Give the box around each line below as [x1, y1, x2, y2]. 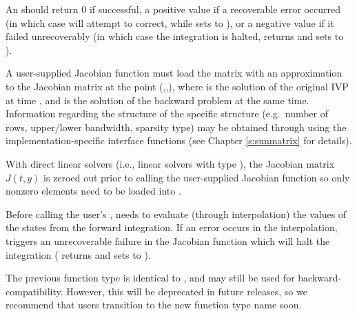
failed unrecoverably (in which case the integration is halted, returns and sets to [6, 29, 344, 43]
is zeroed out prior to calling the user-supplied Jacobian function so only [43, 170, 350, 184]
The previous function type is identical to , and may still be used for [6, 270, 295, 285]
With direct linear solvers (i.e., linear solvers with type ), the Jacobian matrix [6, 156, 335, 170]
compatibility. [6, 284, 63, 298]
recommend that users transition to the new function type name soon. [6, 297, 302, 312]
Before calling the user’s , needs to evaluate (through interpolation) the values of [6, 206, 347, 221]
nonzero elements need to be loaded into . [6, 184, 181, 198]
